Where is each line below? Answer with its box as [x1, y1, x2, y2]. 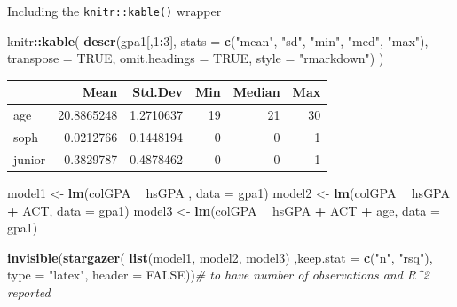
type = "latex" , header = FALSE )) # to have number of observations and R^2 [7, 265, 430, 284]
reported [7, 282, 51, 301]
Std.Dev [132, 83, 184, 101]
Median [232, 83, 280, 101]
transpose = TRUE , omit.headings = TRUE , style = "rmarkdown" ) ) [7, 49, 384, 67]
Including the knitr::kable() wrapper [7, 2, 222, 20]
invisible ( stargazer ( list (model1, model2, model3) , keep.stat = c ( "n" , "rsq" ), [7, 248, 433, 266]
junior [13, 149, 46, 168]
